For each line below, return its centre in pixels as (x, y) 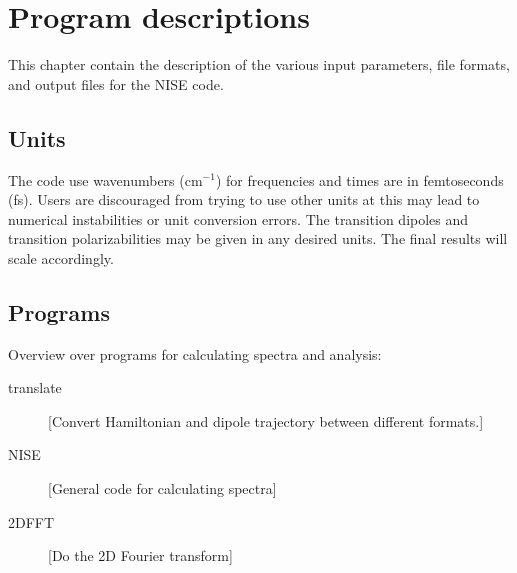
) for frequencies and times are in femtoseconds (359, 179)
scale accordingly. (61, 257)
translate (35, 387)
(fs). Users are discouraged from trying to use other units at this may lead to (244, 199)
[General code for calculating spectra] (162, 488)
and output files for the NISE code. (116, 83)
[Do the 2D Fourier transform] (140, 555)
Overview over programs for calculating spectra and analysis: (195, 353)
